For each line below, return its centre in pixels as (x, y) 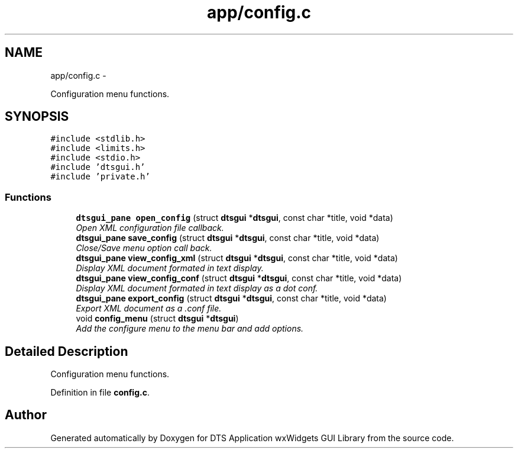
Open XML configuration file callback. (150, 228)
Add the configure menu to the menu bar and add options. (190, 329)
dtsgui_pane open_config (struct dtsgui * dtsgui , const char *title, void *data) (234, 218)
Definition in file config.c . (100, 393)
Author (26, 415)
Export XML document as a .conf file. (149, 309)
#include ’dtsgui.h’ (98, 167)
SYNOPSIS (37, 117)
